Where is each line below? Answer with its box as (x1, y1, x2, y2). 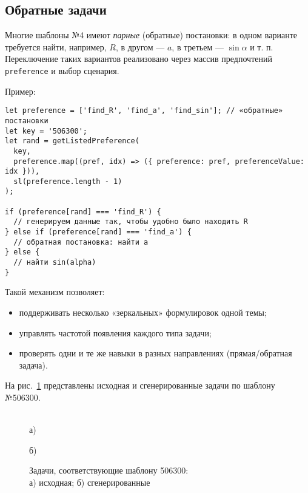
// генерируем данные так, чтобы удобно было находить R (13, 217, 248, 226)
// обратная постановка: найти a (13, 237, 149, 246)
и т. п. (250, 40, 273, 53)
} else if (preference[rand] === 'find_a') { (5, 228, 192, 237)
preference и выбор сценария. (5, 64, 119, 76)
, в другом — (115, 40, 165, 53)
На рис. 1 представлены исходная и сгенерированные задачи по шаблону (5, 379, 275, 392)
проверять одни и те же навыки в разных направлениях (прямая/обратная (19, 347, 292, 359)
